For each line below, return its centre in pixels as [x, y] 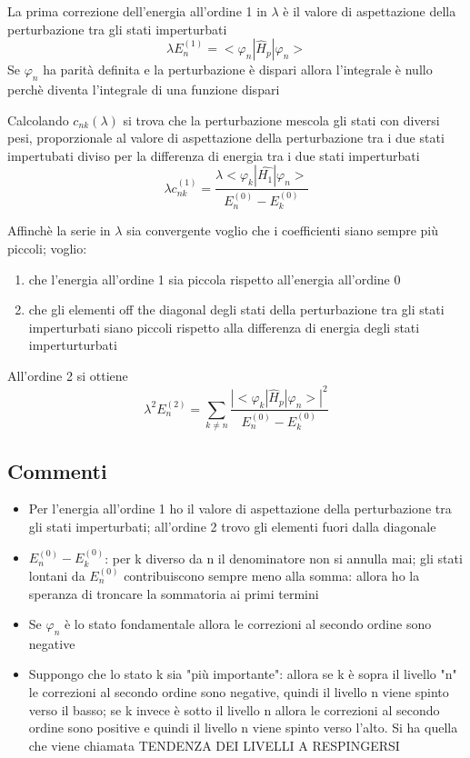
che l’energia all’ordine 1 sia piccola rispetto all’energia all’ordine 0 [215, 279]
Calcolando [38, 120]
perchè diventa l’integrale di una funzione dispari [144, 89]
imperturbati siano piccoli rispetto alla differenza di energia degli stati [224, 327]
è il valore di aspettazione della [370, 11]
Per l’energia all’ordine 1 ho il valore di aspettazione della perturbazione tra [240, 509]
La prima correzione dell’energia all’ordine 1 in [137, 11]
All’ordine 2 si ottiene [68, 376]
